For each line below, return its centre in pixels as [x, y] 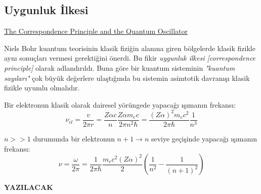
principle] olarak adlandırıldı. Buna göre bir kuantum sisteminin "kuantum [120, 67]
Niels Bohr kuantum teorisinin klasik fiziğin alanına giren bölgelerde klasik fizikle [130, 48]
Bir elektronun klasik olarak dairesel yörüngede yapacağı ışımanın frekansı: [120, 104]
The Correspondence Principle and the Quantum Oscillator [96, 31]
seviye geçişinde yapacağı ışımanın [204, 138]
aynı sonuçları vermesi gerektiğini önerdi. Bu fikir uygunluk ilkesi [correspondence [130, 58]
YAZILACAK [29, 187]
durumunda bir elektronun [74, 138]
